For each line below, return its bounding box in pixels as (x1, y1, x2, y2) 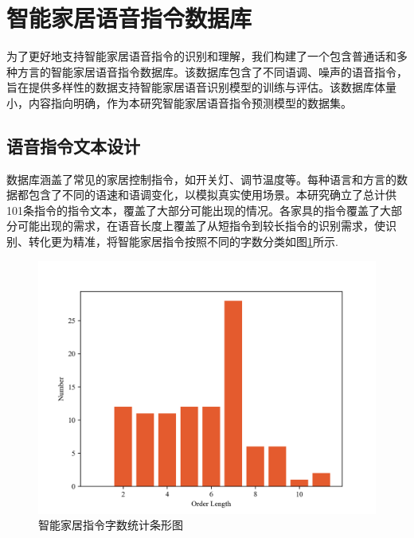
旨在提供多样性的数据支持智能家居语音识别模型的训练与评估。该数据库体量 (6, 79, 396, 96)
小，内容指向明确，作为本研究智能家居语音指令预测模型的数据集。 (6, 94, 352, 111)
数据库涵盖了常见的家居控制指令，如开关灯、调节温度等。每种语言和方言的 (6, 170, 396, 187)
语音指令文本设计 (6, 133, 140, 158)
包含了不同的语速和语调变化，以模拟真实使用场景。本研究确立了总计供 (28, 186, 396, 203)
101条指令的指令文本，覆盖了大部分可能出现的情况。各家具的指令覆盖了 (6, 201, 380, 218)
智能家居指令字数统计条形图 (38, 517, 183, 533)
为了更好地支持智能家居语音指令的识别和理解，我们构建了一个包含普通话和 (6, 48, 396, 64)
